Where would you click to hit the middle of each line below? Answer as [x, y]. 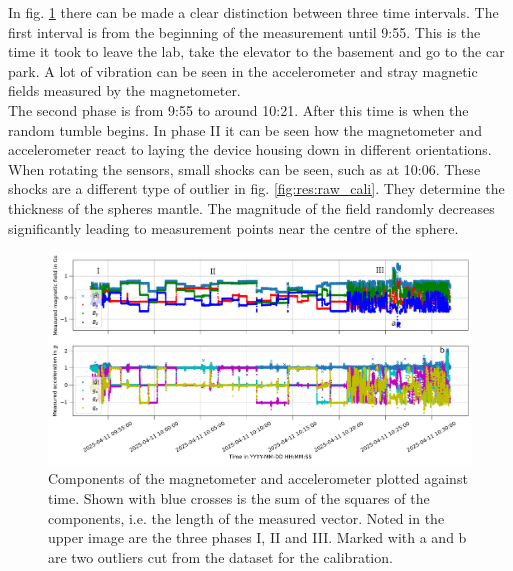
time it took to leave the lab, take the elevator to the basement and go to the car [256, 51]
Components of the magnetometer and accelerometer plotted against [258, 478]
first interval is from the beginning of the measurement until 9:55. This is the [244, 31]
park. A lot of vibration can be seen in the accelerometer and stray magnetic [243, 70]
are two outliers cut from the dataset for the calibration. [220, 556]
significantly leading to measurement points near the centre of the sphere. [233, 227]
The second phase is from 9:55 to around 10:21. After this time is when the [238, 109]
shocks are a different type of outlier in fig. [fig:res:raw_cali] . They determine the [256, 188]
